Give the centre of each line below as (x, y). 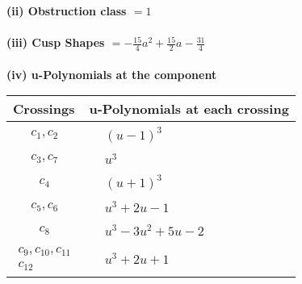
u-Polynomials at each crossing (189, 109)
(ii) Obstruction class (67, 10)
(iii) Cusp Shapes (56, 42)
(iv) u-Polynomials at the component (112, 74)
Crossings (44, 109)
